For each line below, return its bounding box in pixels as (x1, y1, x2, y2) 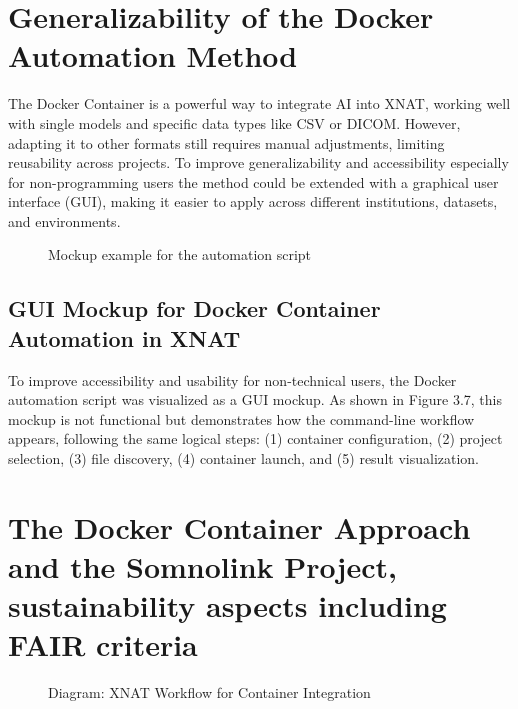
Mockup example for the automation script (48, 244, 312, 265)
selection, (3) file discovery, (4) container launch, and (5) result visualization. (8, 448, 480, 469)
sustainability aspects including (8, 585, 447, 626)
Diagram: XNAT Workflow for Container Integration (48, 682, 371, 703)
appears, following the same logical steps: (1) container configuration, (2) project (8, 428, 503, 449)
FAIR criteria (8, 624, 198, 665)
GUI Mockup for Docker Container (8, 293, 381, 324)
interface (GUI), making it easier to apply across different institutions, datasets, (8, 191, 498, 212)
